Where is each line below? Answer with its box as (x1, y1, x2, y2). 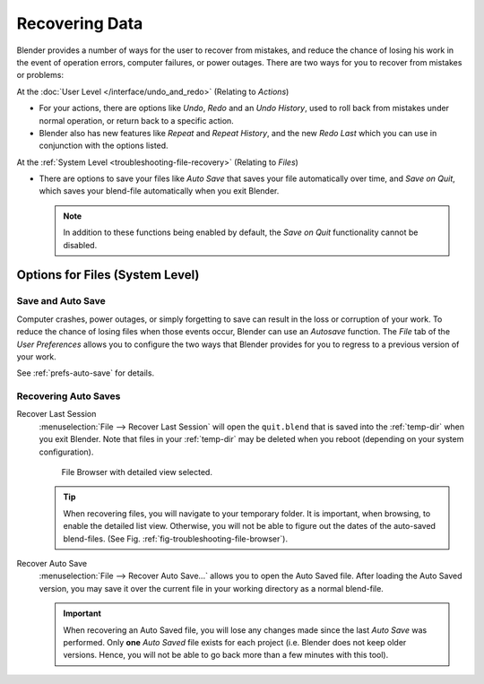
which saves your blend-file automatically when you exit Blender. (39, 186, 280, 196)
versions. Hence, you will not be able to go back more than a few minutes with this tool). (63, 650, 389, 661)
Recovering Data (16, 13, 143, 33)
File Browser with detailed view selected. (61, 467, 212, 478)
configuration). (39, 446, 94, 457)
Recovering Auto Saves (16, 390, 121, 403)
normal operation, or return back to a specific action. (39, 115, 235, 126)
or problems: (16, 70, 65, 81)
